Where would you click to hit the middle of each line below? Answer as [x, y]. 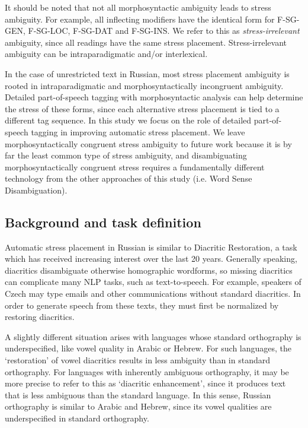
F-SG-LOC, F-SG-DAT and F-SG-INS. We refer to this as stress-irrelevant [164, 31]
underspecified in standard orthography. [77, 418]
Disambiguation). [36, 190]
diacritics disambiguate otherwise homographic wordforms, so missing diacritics [149, 270]
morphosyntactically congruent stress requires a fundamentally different [135, 167]
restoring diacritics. [40, 317]
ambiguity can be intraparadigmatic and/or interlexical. [106, 54]
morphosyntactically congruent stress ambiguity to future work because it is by [148, 143]
